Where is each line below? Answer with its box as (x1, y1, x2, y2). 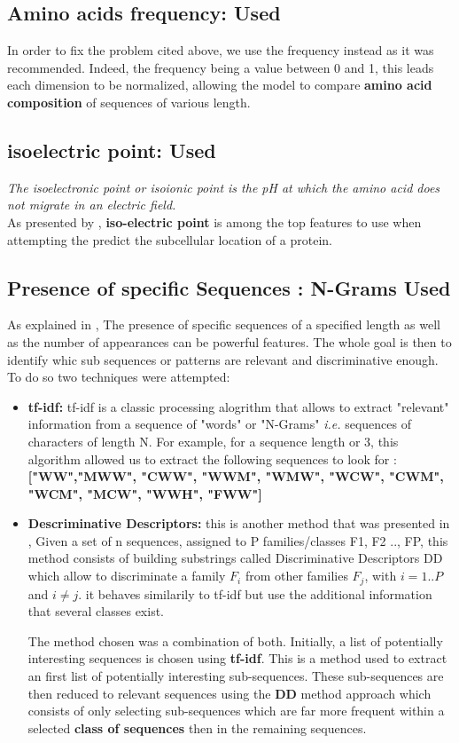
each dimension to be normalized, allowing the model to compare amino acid (7, 75, 432, 94)
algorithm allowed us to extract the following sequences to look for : (27, 449, 397, 468)
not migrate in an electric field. (7, 195, 176, 214)
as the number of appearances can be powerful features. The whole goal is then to (7, 332, 452, 351)
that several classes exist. (27, 602, 165, 620)
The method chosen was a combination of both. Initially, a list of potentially (27, 631, 443, 650)
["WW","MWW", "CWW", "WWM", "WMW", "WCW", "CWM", (27, 467, 444, 486)
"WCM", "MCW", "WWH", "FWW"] (27, 484, 262, 502)
